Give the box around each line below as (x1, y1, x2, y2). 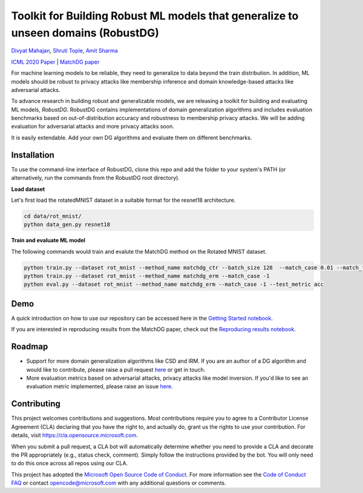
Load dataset (11, 185, 45, 193)
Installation (11, 150, 54, 160)
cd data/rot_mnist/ (24, 213, 82, 219)
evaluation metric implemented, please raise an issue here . (26, 383, 173, 390)
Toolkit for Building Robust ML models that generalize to (11, 9, 299, 22)
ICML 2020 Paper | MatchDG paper (11, 58, 100, 65)
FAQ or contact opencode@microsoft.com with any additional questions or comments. (11, 479, 226, 487)
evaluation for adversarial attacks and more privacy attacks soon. (11, 123, 175, 130)
